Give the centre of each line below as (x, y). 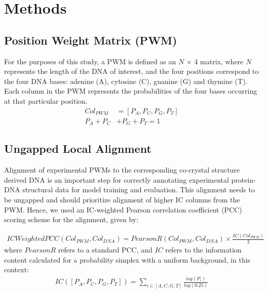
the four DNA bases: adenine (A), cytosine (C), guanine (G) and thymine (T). (126, 81)
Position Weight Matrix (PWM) (91, 40)
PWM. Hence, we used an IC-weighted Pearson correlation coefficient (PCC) (123, 209)
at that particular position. (46, 100)
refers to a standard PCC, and (105, 249)
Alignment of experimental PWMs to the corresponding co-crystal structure (122, 170)
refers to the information (203, 249)
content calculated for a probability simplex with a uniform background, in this (127, 259)
